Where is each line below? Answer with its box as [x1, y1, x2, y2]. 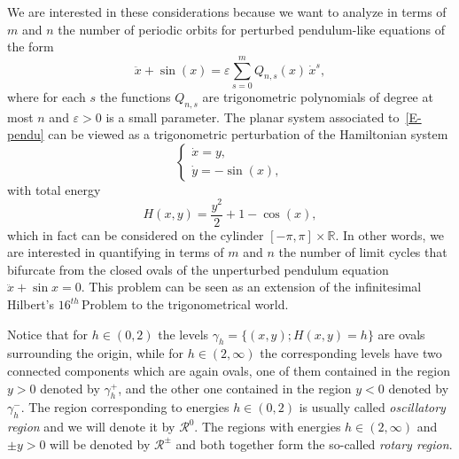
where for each [7, 87, 86, 105]
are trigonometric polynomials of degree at [202, 87, 433, 105]
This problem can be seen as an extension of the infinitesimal [89, 277, 422, 296]
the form [7, 37, 54, 56]
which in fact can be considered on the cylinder [7, 225, 264, 244]
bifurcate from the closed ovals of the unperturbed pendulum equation [7, 260, 389, 278]
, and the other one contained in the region [118, 378, 352, 397]
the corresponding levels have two [260, 344, 442, 362]
